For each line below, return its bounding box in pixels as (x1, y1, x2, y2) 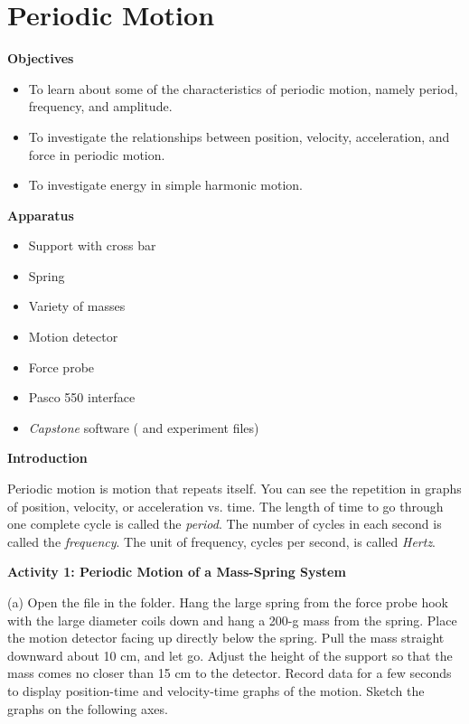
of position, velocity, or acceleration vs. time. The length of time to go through (7, 496, 444, 515)
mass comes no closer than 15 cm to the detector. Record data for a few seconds (7, 663, 452, 682)
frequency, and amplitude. (28, 97, 173, 116)
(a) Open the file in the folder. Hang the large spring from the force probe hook (7, 593, 449, 611)
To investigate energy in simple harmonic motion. (28, 175, 303, 194)
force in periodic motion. (28, 145, 165, 164)
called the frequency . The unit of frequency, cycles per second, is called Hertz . (7, 531, 436, 550)
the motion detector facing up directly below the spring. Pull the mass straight (7, 628, 445, 647)
